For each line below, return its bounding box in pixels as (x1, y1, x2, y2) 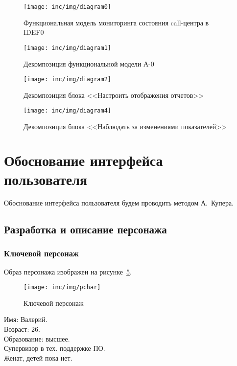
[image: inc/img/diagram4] (24, 107, 111, 114)
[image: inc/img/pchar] (24, 284, 101, 291)
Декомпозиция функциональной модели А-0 (24, 58, 154, 69)
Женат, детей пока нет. (4, 352, 72, 363)
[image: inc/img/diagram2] (24, 76, 111, 83)
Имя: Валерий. (4, 314, 47, 324)
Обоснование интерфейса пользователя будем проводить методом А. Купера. (4, 197, 234, 207)
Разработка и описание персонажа (4, 221, 167, 236)
